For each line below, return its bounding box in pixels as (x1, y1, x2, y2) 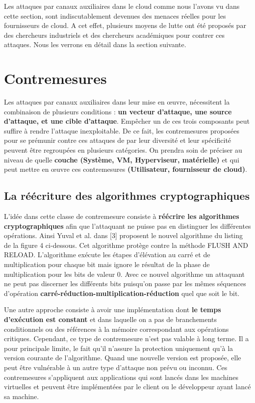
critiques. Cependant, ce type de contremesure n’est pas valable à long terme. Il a (4, 333, 249, 344)
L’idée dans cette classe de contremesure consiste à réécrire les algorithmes (4, 211, 239, 221)
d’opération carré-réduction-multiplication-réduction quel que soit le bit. (4, 288, 240, 298)
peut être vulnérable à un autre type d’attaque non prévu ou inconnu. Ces (4, 362, 228, 372)
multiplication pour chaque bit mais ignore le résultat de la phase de (4, 259, 210, 269)
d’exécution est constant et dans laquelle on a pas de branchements (4, 314, 217, 324)
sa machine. (4, 391, 39, 401)
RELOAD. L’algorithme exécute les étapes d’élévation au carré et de (4, 249, 210, 260)
